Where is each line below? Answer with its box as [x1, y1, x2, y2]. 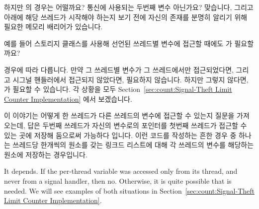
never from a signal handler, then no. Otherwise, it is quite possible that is [4, 175, 232, 186]
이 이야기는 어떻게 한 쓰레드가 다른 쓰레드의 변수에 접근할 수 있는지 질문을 [4, 110, 235, 121]
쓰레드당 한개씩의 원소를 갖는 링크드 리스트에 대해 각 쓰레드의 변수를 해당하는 [12, 139, 254, 150]
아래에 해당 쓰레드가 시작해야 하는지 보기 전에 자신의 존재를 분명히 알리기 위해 [4, 11, 248, 22]
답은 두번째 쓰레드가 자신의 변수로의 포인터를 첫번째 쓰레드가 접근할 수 [27, 120, 247, 130]
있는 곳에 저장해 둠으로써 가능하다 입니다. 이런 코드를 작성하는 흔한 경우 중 [4, 130, 237, 140]
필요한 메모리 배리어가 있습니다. [4, 21, 103, 32]
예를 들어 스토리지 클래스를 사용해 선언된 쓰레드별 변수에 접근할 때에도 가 [4, 38, 232, 48]
